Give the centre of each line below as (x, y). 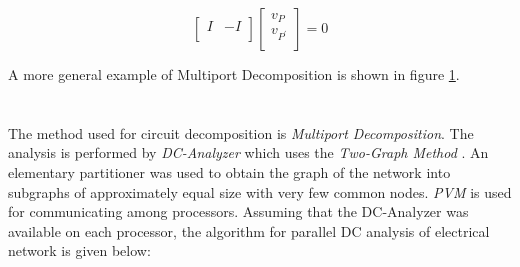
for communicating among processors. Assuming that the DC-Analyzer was (238, 211)
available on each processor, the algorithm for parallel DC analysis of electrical (249, 230)
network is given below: (79, 250)
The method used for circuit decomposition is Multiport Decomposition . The (241, 132)
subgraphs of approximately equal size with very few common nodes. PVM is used (260, 191)
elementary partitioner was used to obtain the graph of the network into (229, 171)
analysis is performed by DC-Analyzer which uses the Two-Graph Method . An (248, 152)
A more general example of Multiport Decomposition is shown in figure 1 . (234, 74)
